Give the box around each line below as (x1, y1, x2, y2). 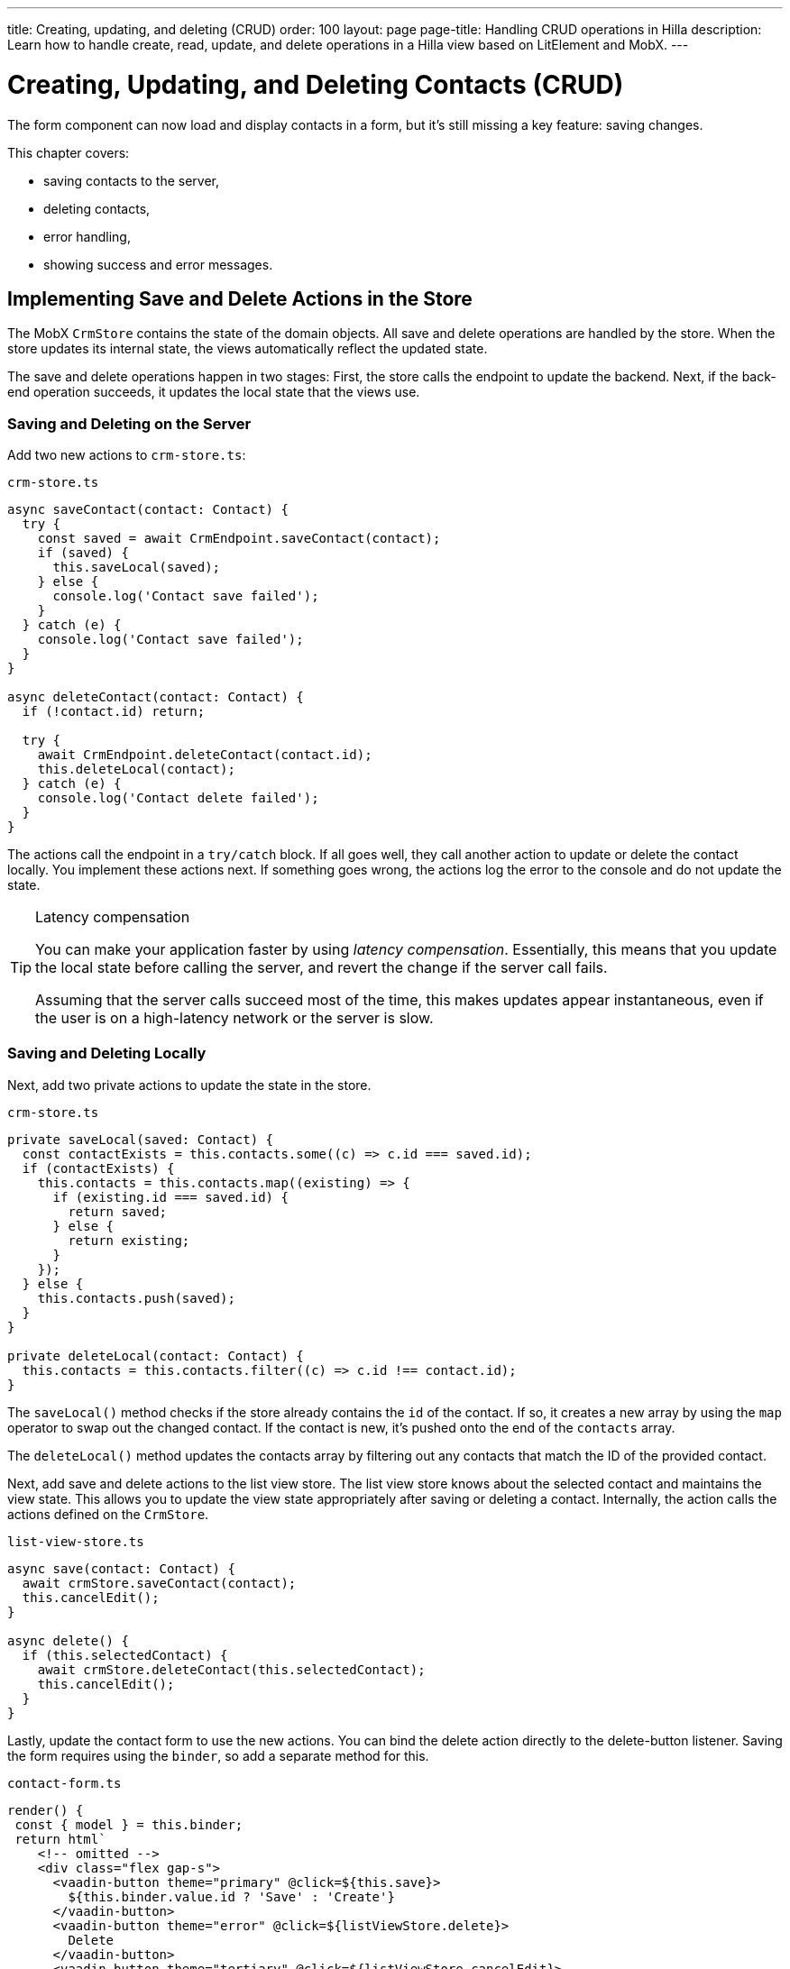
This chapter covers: (7, 144, 130, 160)
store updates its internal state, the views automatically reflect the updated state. (7, 341, 488, 357)
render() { (7, 1802, 84, 1818)
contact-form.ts (7, 1775, 122, 1790)
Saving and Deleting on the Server (7, 414, 252, 433)
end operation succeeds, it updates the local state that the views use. (7, 384, 420, 400)
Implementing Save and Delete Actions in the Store (7, 287, 473, 310)
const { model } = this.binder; (14, 1817, 243, 1832)
